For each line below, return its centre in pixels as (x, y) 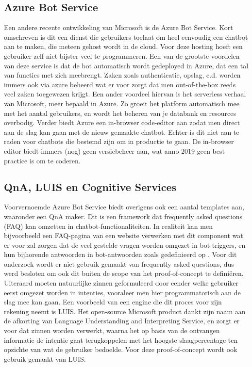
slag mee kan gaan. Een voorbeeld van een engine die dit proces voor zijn (113, 302)
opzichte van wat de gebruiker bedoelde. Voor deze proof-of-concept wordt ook (121, 349)
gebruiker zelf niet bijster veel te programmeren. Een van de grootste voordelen (122, 56)
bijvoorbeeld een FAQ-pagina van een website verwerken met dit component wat (124, 235)
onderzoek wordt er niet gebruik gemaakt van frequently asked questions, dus (119, 263)
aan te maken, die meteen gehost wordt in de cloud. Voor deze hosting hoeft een (123, 46)
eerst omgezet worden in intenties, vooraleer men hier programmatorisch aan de (122, 292)
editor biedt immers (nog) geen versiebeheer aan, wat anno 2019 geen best (114, 151)
